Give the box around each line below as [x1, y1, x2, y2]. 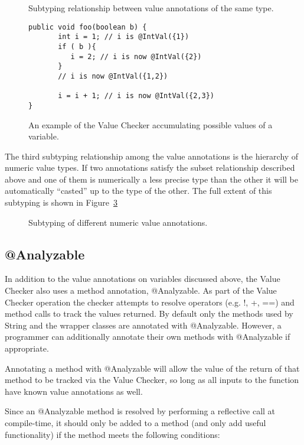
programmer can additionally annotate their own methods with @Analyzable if [5, 330, 290, 343]
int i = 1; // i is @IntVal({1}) [58, 33, 189, 41]
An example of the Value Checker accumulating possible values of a [28, 118, 273, 131]
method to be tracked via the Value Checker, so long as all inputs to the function [5, 373, 299, 386]
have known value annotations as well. [5, 385, 143, 397]
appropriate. [5, 342, 49, 355]
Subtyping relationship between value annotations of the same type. [28, 2, 274, 14]
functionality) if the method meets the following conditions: [5, 428, 220, 440]
